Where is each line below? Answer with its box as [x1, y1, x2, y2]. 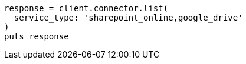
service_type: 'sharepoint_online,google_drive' [14, 13, 243, 22]
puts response [4, 32, 69, 41]
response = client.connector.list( [4, 4, 169, 13]
